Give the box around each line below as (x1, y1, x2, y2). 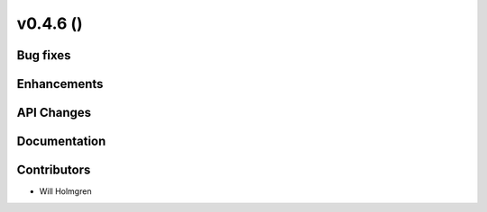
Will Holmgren (39, 186, 92, 197)
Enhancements (16, 76, 104, 92)
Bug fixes (16, 48, 71, 63)
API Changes (16, 105, 92, 120)
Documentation (16, 134, 106, 149)
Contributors (16, 163, 91, 178)
